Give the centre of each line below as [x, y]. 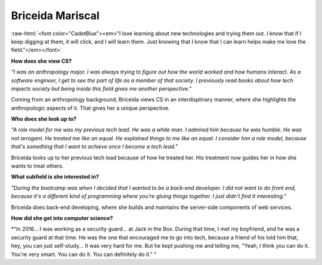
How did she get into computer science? [62, 218]
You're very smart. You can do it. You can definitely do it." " [84, 254]
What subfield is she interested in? [55, 177]
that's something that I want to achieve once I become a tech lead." [95, 147]
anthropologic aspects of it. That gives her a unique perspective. [90, 108]
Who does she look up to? [44, 119]
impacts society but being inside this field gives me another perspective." [101, 88]
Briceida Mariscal [55, 16]
